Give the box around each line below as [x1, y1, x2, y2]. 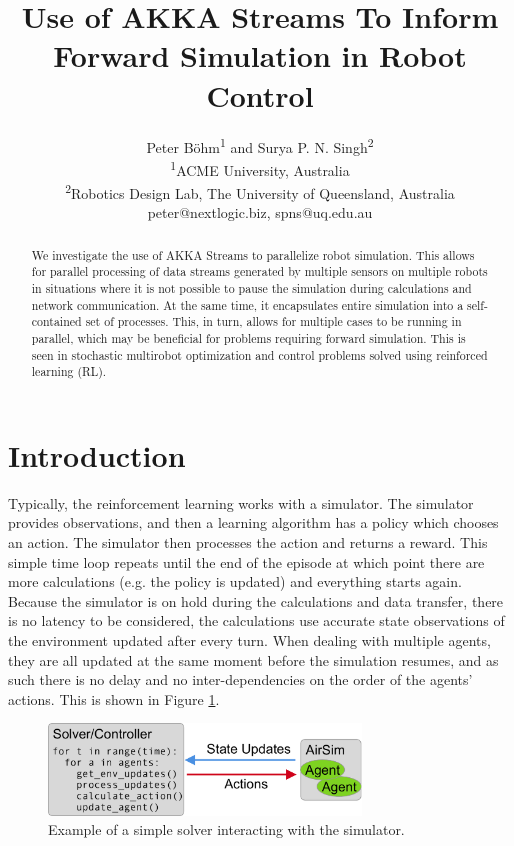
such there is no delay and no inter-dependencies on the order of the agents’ [8, 669, 473, 690]
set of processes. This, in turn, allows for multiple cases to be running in [85, 313, 462, 330]
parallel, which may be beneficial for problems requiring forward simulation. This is [31, 329, 466, 346]
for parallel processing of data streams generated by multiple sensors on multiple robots [31, 263, 488, 280]
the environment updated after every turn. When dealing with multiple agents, [8, 629, 491, 650]
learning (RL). [31, 363, 107, 380]
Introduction [8, 434, 186, 475]
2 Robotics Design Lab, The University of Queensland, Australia [65, 180, 455, 203]
